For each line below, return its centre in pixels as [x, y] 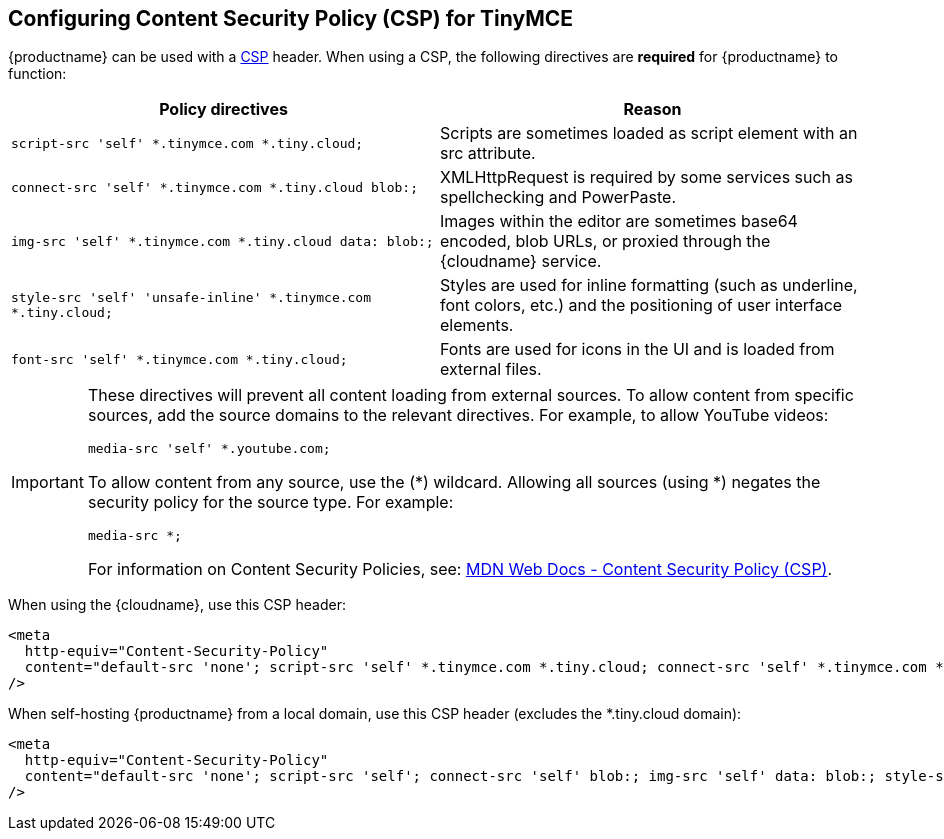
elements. [477, 325]
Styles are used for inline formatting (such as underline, [649, 285]
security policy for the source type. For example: [270, 502]
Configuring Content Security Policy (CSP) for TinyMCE [290, 18]
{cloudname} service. [521, 261]
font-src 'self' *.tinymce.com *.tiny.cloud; [179, 359]
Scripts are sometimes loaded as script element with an [649, 133]
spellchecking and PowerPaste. [558, 197]
